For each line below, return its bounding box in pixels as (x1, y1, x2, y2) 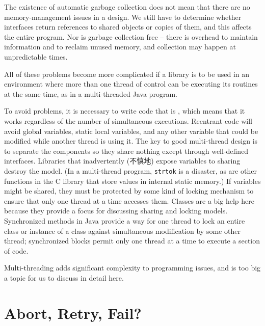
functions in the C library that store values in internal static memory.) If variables (4, 175, 261, 186)
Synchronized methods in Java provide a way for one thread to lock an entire (4, 215, 245, 226)
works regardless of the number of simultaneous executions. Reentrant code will (4, 115, 252, 126)
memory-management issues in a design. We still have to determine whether (4, 11, 242, 22)
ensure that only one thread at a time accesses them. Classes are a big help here (4, 195, 254, 206)
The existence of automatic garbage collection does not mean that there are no (4, 2, 250, 12)
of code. (4, 245, 29, 256)
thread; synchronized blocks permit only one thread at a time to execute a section (4, 235, 260, 246)
